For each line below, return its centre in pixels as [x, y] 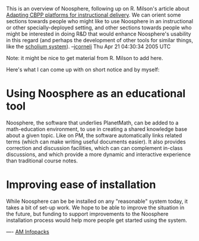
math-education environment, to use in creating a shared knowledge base [97, 129]
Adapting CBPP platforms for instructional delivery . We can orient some [94, 15]
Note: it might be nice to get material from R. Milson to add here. [85, 58]
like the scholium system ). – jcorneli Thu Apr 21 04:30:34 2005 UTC [89, 46]
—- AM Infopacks [28, 231]
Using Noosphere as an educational [96, 94]
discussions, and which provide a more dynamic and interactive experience [99, 154]
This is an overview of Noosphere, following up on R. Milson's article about [98, 9]
